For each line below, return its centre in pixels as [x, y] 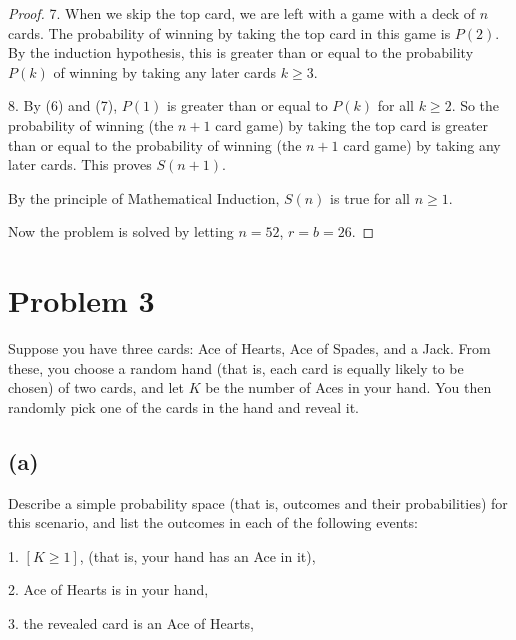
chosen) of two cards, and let [96, 387]
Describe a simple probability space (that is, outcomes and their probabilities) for [258, 502]
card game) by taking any [422, 144]
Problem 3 [81, 300]
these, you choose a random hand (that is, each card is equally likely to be [236, 367]
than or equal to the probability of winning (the [155, 144]
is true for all [370, 197]
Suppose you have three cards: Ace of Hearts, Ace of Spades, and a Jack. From [249, 348]
